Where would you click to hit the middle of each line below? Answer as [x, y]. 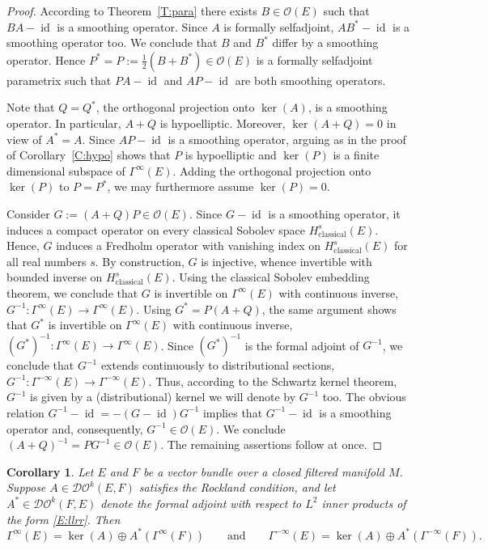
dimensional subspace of [66, 170]
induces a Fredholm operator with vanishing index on [188, 245]
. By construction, [140, 261]
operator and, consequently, [75, 428]
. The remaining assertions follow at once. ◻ [272, 444]
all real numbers [47, 261]
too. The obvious [364, 397]
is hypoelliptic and [231, 155]
